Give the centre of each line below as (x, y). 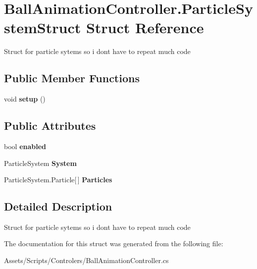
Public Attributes (50, 126)
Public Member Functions (72, 78)
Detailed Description (58, 206)
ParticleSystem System (40, 163)
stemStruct (43, 27)
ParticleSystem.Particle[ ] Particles (58, 180)
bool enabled (25, 146)
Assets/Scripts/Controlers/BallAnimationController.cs (86, 260)
